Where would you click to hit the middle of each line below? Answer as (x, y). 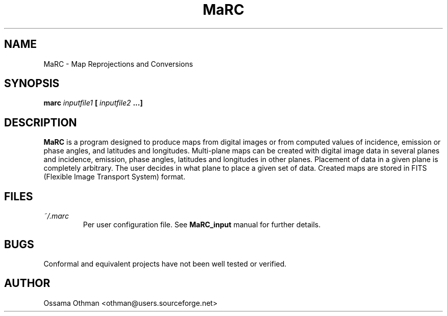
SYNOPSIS (32, 84)
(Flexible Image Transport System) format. (115, 177)
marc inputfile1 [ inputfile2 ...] (93, 103)
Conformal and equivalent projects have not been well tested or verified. (165, 264)
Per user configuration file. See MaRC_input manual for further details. (202, 225)
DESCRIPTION (41, 122)
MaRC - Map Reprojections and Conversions (118, 64)
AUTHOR (27, 283)
